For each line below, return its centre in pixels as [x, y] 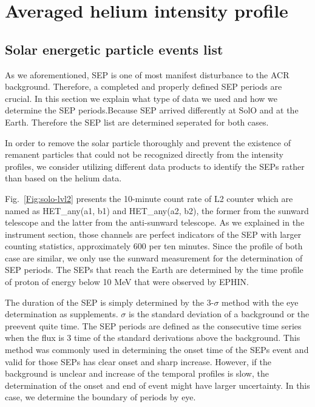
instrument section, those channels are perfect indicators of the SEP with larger [153, 234]
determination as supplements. [62, 314]
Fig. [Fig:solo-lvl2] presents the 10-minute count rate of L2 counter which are [149, 198]
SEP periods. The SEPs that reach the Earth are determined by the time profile [154, 270]
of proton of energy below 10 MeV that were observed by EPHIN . [127, 282]
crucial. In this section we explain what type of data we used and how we [141, 98]
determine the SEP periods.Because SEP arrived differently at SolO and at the [152, 110]
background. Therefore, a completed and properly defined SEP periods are [144, 86]
